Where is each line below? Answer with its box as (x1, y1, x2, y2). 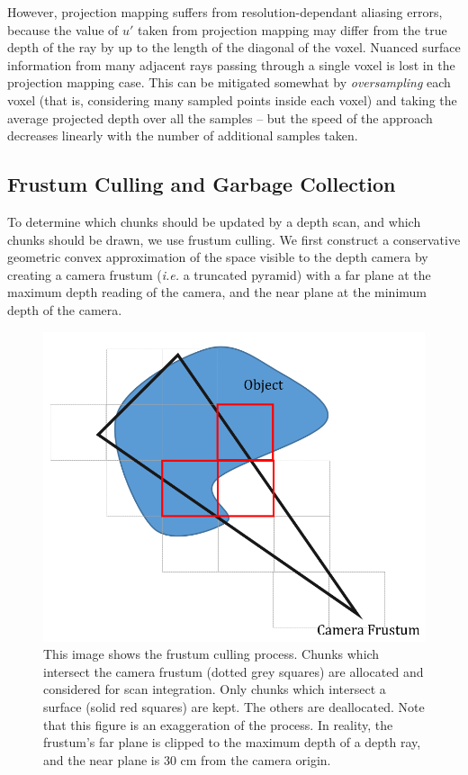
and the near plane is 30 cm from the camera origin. (43, 750, 331, 769)
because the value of (7, 20, 119, 39)
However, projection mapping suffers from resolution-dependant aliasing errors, (7, 3, 443, 21)
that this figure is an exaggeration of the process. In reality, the (43, 715, 393, 734)
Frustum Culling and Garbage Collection (7, 170, 396, 198)
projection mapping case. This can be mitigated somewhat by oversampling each (7, 73, 451, 92)
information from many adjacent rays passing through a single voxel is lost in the (7, 55, 455, 74)
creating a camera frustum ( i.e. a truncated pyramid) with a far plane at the (7, 265, 431, 284)
